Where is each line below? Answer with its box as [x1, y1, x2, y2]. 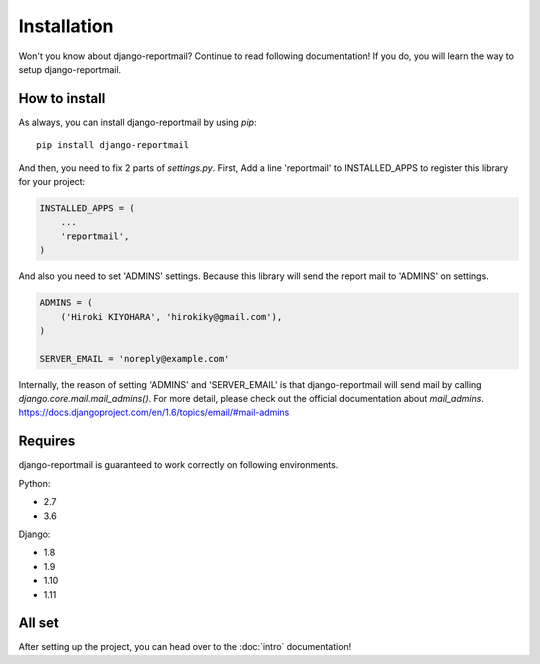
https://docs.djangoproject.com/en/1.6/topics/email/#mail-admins [18, 406, 290, 419]
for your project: [18, 176, 86, 188]
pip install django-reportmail [36, 140, 190, 151]
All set [18, 615, 59, 632]
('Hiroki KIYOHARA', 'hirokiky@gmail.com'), [60, 311, 283, 322]
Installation [18, 15, 114, 37]
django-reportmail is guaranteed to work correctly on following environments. [18, 459, 339, 471]
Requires [18, 433, 76, 450]
